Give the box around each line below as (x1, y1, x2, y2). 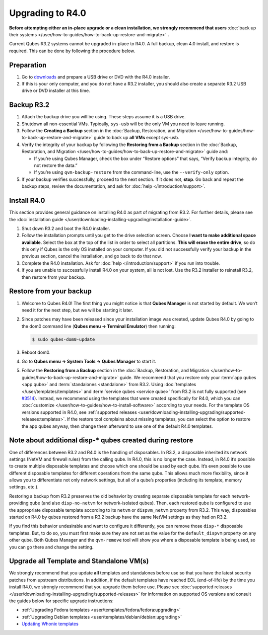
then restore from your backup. (21, 274, 86, 280)
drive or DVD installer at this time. (21, 87, 90, 94)
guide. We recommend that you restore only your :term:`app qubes (120, 374, 257, 380)
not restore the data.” (34, 162, 78, 168)
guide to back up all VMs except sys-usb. (93, 135, 180, 141)
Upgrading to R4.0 (9, 7, 86, 18)
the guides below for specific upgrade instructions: (9, 598, 114, 604)
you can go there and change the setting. (9, 544, 94, 550)
